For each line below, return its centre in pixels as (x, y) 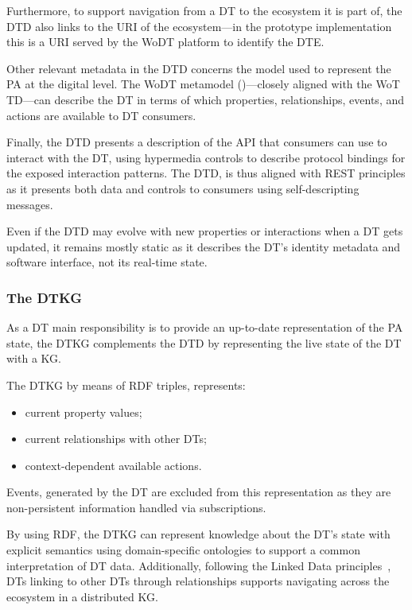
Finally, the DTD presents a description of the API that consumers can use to (197, 142)
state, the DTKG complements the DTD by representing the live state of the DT (204, 342)
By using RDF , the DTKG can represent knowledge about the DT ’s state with (198, 534)
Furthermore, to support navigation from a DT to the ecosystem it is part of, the (204, 10)
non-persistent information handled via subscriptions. (136, 507)
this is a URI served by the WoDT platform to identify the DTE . (165, 42)
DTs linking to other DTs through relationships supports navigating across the (198, 581)
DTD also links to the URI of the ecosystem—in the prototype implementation (199, 26)
